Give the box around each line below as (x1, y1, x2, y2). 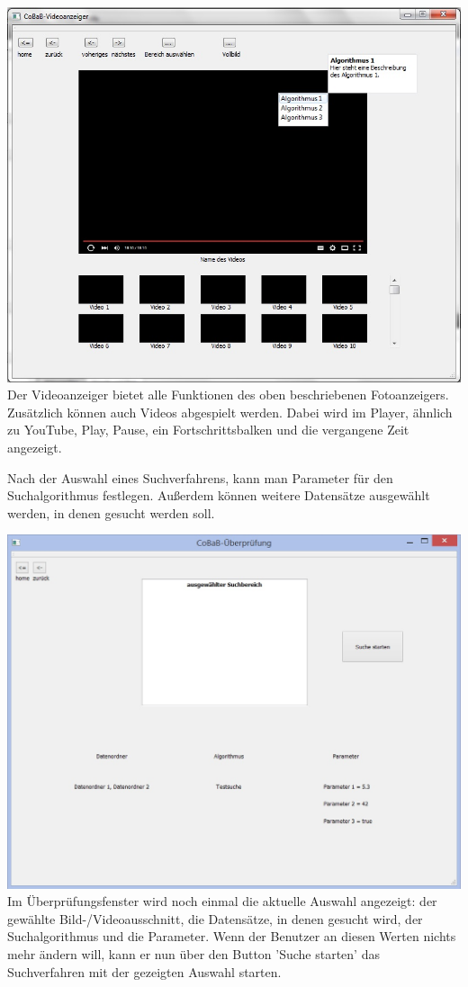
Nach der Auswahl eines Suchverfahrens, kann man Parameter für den (7, 468, 393, 487)
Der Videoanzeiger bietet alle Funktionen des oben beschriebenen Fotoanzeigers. (7, 385, 449, 404)
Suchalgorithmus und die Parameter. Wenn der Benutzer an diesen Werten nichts (7, 927, 456, 946)
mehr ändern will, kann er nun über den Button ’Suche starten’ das (7, 944, 380, 963)
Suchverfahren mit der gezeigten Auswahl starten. (7, 962, 282, 981)
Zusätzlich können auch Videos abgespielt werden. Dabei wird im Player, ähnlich (7, 402, 453, 421)
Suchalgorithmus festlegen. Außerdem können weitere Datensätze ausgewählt (7, 486, 430, 505)
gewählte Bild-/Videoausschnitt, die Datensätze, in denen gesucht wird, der (7, 909, 423, 928)
